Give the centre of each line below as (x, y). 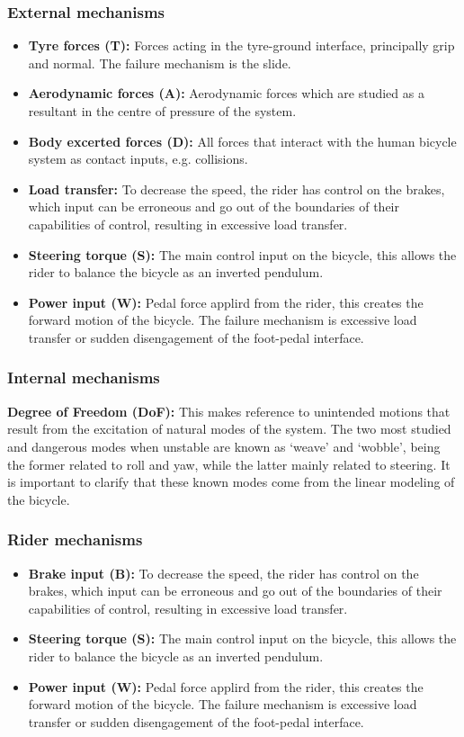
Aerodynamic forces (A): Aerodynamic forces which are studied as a (226, 93)
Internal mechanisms (84, 377)
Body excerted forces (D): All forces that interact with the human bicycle (242, 141)
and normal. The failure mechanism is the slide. (160, 63)
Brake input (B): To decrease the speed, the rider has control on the (223, 573)
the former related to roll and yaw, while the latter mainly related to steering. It (229, 464)
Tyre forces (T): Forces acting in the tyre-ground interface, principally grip (241, 45)
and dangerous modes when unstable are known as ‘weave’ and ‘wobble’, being (224, 446)
